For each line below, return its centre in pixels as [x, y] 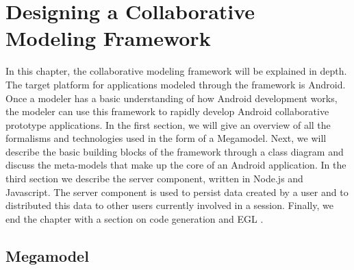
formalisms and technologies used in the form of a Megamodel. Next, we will [166, 138]
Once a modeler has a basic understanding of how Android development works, [172, 98]
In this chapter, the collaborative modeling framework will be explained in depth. [176, 71]
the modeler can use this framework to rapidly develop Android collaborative [167, 111]
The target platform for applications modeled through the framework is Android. [176, 84]
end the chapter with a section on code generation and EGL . [135, 218]
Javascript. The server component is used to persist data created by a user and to [177, 192]
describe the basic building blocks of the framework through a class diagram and [175, 151]
